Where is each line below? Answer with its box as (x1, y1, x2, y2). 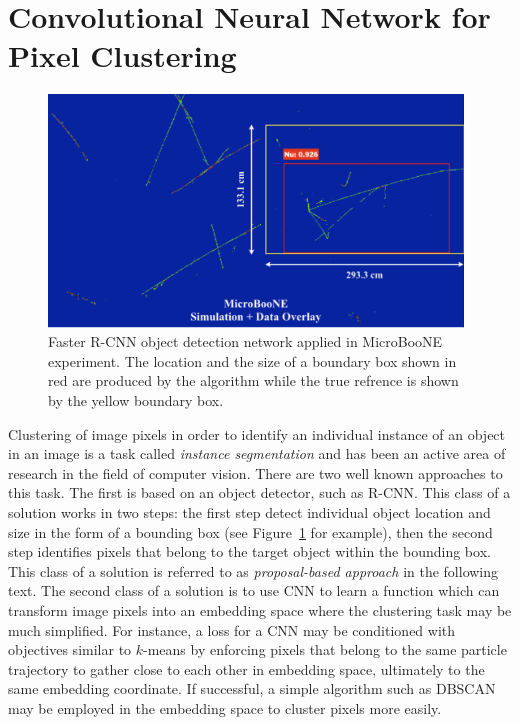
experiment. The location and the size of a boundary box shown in (48, 350, 457, 371)
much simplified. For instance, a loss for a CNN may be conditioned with (8, 619, 456, 640)
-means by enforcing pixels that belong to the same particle (143, 639, 507, 660)
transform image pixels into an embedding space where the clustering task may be (8, 599, 512, 620)
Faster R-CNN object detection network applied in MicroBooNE (48, 331, 443, 352)
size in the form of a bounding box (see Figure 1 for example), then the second (8, 521, 493, 542)
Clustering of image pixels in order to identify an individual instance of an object (8, 423, 506, 444)
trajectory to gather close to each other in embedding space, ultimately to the (8, 658, 485, 679)
